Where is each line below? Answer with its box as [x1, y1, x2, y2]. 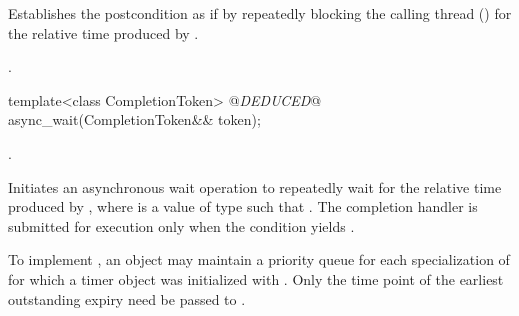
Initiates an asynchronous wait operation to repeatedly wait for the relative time [8, 176, 502, 197]
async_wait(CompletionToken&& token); [8, 109, 261, 130]
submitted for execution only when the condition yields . [8, 215, 355, 236]
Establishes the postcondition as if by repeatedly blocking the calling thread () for [8, 3, 512, 23]
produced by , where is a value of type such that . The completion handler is [8, 196, 478, 217]
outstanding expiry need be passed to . [8, 288, 246, 309]
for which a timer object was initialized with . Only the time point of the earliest [8, 268, 504, 289]
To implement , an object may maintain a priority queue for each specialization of [8, 249, 510, 270]
